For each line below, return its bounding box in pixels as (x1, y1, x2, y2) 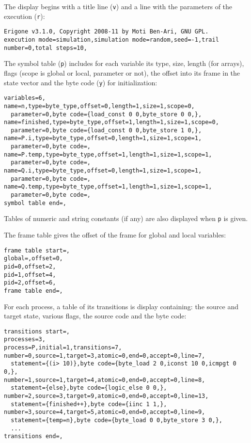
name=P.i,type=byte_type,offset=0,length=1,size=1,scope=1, (4, 135, 202, 142)
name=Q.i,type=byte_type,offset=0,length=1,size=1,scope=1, (4, 167, 202, 174)
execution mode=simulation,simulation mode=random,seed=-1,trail (4, 36, 219, 43)
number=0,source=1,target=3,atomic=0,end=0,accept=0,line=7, (4, 352, 205, 359)
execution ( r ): (4, 11, 45, 21)
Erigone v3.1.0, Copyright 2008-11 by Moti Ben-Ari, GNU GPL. (4, 28, 209, 35)
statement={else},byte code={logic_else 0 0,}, (11, 384, 167, 392)
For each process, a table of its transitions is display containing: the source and (4, 301, 238, 311)
